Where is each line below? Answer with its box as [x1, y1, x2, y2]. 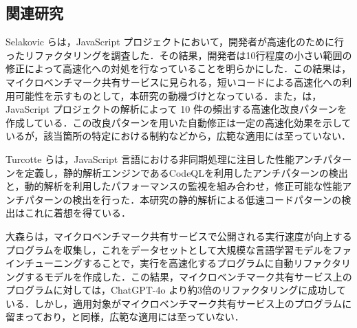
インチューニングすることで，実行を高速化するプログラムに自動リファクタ [6, 256, 342, 270]
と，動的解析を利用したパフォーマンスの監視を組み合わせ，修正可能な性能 [6, 179, 343, 193]
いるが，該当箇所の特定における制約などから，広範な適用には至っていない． [6, 129, 351, 143]
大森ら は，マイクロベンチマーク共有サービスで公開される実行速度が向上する [6, 228, 352, 243]
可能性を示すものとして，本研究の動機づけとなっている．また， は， [14, 88, 322, 102]
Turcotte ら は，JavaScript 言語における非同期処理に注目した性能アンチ [6, 151, 323, 166]
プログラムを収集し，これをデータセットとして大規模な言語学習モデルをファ [6, 242, 352, 256]
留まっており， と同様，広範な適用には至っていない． [6, 309, 244, 324]
